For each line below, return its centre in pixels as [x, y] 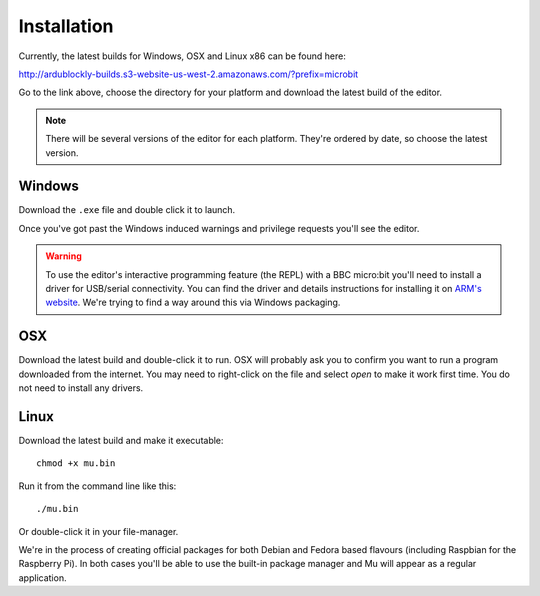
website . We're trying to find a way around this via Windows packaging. [193, 302]
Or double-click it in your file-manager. [98, 531]
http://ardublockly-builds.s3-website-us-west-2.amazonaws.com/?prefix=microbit [188, 74]
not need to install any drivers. [81, 388]
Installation [66, 26]
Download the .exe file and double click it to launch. [127, 210]
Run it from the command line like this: [97, 486]
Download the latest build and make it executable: [121, 440]
